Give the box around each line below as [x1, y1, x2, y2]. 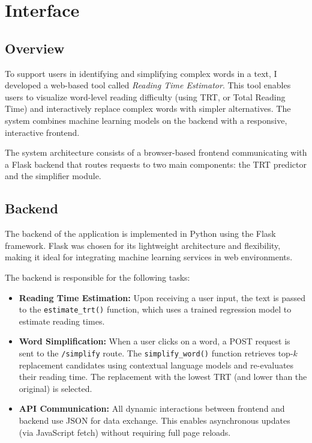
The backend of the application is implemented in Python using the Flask [5, 227, 276, 240]
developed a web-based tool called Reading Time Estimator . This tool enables [5, 79, 291, 91]
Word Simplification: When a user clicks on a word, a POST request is [19, 335, 290, 347]
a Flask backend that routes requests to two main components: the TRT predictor [5, 157, 307, 170]
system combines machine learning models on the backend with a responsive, [5, 114, 287, 126]
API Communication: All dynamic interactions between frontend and [19, 402, 285, 415]
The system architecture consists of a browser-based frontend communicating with [5, 146, 307, 159]
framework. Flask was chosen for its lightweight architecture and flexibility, [5, 239, 281, 251]
